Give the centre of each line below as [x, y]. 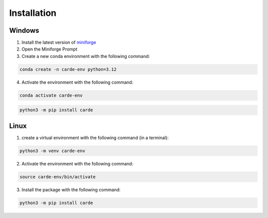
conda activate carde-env [51, 95]
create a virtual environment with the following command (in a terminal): [95, 137]
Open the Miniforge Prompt [49, 49]
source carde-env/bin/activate [58, 177]
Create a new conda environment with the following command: [86, 56]
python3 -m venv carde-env [52, 151]
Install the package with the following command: [71, 190]
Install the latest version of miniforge [59, 43]
